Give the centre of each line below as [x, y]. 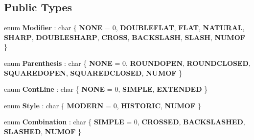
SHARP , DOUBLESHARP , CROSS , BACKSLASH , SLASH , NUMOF [125, 37]
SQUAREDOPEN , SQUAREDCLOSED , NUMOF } [93, 72]
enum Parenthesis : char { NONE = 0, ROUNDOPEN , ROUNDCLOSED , [127, 63]
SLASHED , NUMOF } [43, 131]
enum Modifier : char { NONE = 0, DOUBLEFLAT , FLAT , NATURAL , [124, 28]
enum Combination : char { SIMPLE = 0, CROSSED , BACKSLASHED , [125, 122]
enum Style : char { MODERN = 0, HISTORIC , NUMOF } [103, 105]
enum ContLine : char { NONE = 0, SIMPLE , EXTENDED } [106, 89]
